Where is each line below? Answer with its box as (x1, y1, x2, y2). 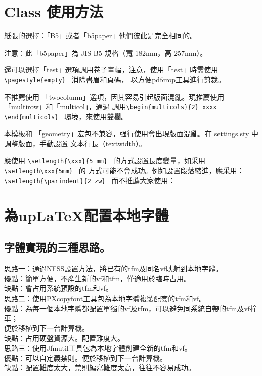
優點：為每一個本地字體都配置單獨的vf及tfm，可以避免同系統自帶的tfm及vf (4, 303, 250, 313)
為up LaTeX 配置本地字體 (4, 204, 169, 225)
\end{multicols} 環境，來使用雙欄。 (4, 111, 128, 121)
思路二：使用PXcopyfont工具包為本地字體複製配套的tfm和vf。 (4, 293, 206, 303)
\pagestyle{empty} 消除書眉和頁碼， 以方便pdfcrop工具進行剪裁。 (4, 74, 225, 85)
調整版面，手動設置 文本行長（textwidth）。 (4, 138, 146, 149)
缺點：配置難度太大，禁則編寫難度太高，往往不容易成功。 (4, 362, 195, 373)
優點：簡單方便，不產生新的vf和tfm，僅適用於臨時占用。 (4, 273, 191, 283)
